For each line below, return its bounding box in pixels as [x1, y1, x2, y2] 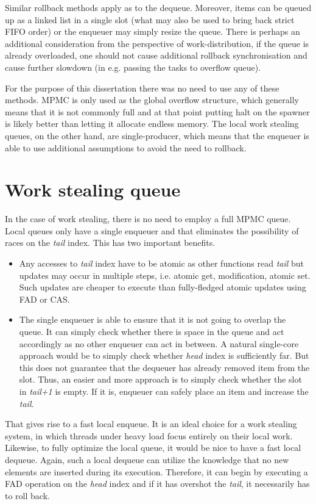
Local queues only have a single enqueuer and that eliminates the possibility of [5, 224, 299, 237]
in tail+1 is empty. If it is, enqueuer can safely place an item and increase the [19, 384, 309, 397]
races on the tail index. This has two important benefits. [5, 236, 216, 249]
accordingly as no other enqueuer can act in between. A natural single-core [19, 337, 299, 350]
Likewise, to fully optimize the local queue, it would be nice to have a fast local [5, 441, 301, 454]
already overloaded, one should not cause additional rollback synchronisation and [5, 49, 307, 62]
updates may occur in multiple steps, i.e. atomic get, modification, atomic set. [19, 268, 311, 281]
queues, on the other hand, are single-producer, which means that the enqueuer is [5, 129, 309, 142]
